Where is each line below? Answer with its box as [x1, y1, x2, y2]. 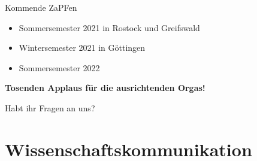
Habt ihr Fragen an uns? [5, 101, 95, 114]
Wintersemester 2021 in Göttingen [19, 41, 146, 54]
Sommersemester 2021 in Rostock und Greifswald [19, 21, 200, 34]
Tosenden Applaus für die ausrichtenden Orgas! [5, 81, 205, 94]
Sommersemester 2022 [19, 61, 100, 74]
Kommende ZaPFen [5, 1, 77, 13]
